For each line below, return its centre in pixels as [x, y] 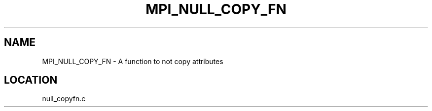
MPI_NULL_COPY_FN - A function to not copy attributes [133, 61]
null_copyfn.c [64, 99]
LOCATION [31, 80]
